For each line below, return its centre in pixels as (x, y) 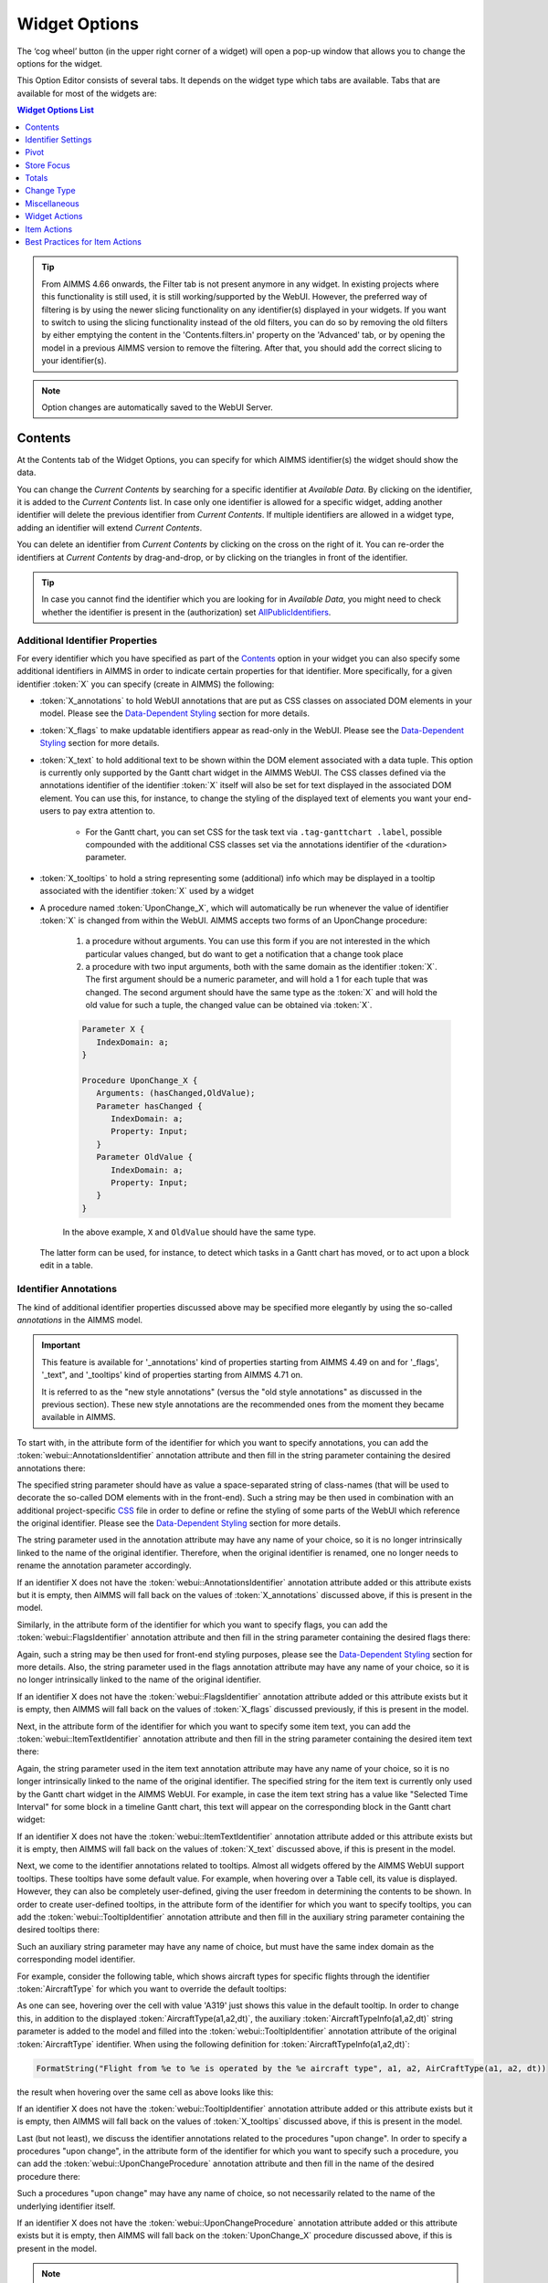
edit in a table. (66, 1266)
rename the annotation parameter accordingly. (104, 1565)
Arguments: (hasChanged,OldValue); (176, 1093)
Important (61, 1345)
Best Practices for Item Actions (83, 242)
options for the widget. (60, 63)
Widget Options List (56, 110)
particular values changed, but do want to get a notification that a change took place (244, 953)
